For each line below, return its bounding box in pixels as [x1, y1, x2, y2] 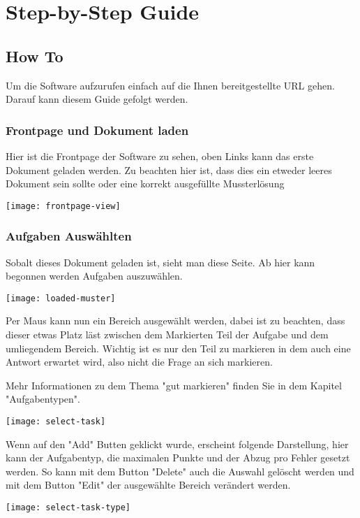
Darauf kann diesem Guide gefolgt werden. [6, 92, 188, 106]
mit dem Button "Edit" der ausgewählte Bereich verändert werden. [6, 477, 291, 492]
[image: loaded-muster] [6, 293, 116, 303]
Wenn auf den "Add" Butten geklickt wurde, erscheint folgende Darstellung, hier [6, 436, 349, 451]
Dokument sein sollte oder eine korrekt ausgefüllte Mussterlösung [6, 176, 285, 191]
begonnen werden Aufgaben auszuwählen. [6, 268, 183, 283]
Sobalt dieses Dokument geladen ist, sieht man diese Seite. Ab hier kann [6, 254, 315, 269]
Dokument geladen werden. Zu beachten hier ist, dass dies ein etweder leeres [6, 162, 332, 177]
